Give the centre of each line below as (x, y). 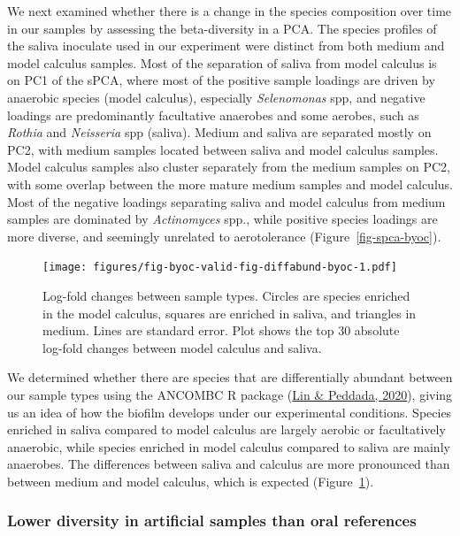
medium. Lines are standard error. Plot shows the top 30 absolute (221, 330)
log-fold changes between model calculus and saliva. (182, 347)
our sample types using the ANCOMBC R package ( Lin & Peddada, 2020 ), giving (230, 394)
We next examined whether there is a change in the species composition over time (230, 11)
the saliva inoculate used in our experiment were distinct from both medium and (226, 46)
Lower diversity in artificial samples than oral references (212, 521)
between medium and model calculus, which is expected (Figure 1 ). (191, 481)
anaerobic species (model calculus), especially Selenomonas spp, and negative (216, 97)
